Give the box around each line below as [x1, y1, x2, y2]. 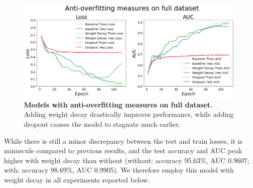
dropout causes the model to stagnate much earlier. [24, 118, 181, 129]
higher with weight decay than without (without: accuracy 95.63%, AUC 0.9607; [4, 155, 250, 165]
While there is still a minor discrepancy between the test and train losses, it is [4, 135, 243, 146]
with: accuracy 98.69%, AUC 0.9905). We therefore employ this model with [4, 165, 234, 175]
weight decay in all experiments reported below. [4, 174, 150, 185]
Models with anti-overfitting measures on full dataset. [24, 99, 213, 109]
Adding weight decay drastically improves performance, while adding [24, 109, 234, 119]
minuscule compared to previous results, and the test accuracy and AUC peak [4, 145, 243, 156]
